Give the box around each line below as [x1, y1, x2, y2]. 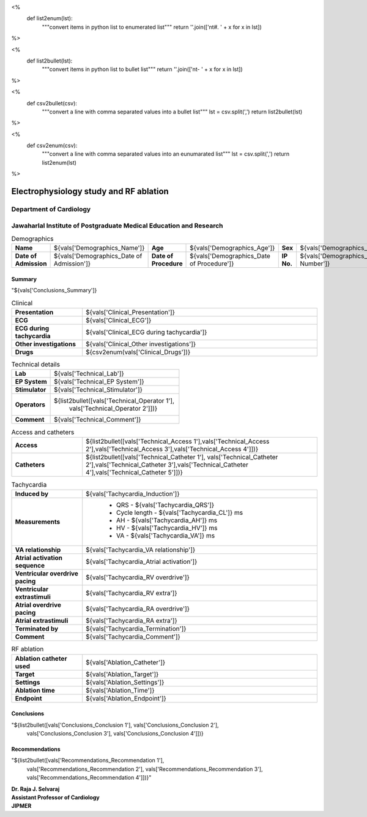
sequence [15, 561, 45, 570]
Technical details [11, 360, 61, 369]
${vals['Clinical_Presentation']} [86, 308, 176, 317]
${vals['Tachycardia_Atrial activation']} [86, 558, 198, 566]
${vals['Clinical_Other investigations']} [86, 340, 196, 349]
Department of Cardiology [11, 205, 91, 214]
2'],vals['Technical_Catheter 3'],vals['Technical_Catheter [86, 460, 249, 469]
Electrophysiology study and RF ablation [11, 186, 169, 197]
